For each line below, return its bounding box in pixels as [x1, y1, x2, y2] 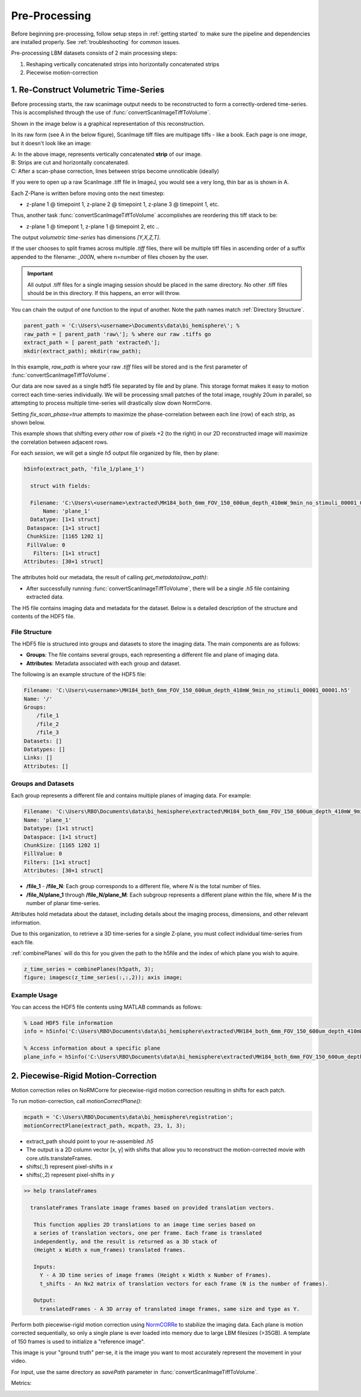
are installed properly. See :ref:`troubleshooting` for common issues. [11, 38, 180, 45]
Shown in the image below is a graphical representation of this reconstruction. [11, 120, 205, 127]
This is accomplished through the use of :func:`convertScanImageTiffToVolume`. [11, 109, 211, 116]
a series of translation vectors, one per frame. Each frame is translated [33, 1230, 262, 1237]
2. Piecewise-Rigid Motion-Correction [11, 1071, 157, 1081]
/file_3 [36, 729, 60, 736]
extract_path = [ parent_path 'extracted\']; [23, 339, 161, 346]
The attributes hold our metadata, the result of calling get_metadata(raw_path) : [11, 574, 208, 581]
